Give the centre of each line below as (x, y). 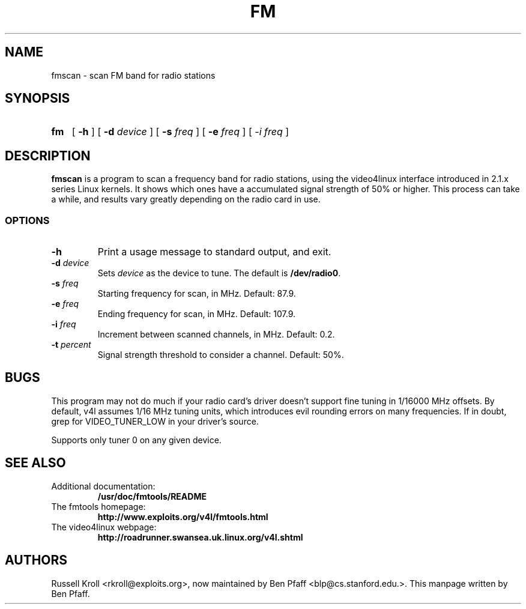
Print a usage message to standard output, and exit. (214, 252)
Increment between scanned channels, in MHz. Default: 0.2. (216, 335)
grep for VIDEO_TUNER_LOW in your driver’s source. (155, 421)
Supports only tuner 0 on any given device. (136, 440)
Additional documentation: (103, 486)
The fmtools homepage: (98, 506)
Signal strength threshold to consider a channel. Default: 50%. (221, 355)
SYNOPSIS (38, 98)
